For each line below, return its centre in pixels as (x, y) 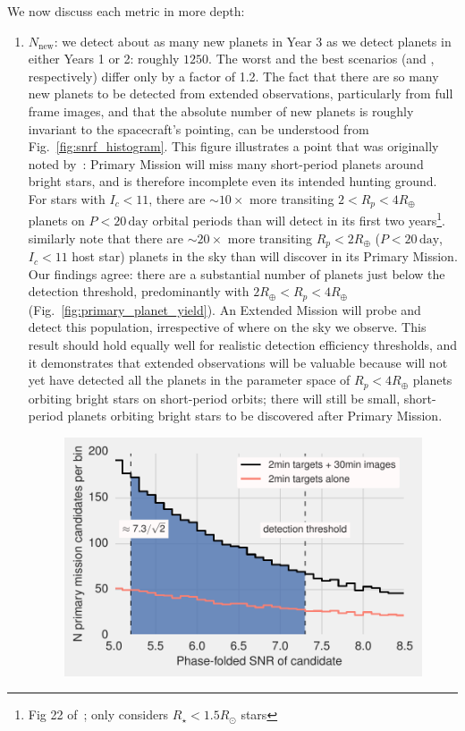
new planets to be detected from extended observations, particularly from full (241, 93)
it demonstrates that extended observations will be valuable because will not (238, 362)
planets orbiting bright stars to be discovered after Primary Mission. (255, 416)
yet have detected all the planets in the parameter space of (189, 380)
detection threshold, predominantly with (139, 291)
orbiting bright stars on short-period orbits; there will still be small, (214, 398)
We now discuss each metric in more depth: (126, 11)
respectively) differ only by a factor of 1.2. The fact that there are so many (233, 76)
